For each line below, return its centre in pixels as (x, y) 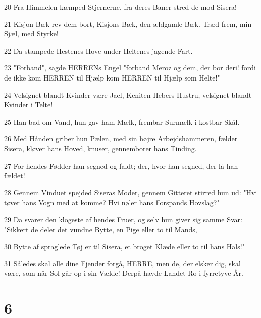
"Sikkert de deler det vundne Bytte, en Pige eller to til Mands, (101, 229)
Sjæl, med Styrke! (31, 34)
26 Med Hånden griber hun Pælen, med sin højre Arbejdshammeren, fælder (121, 138)
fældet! (15, 175)
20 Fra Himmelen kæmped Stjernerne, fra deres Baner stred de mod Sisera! (120, 7)
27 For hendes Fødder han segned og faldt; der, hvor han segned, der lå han (121, 165)
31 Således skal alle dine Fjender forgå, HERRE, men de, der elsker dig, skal (122, 263)
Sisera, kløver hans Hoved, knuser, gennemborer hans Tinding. (100, 148)
